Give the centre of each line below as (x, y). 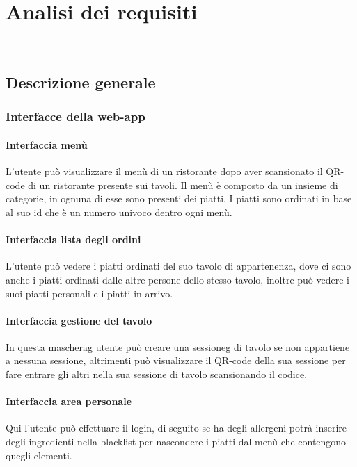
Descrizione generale (81, 82)
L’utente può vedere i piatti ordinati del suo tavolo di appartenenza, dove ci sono (178, 266)
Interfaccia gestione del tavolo (79, 320)
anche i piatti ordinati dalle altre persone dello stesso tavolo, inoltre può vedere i (178, 279)
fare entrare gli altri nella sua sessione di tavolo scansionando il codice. (157, 374)
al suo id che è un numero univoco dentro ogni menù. (119, 212)
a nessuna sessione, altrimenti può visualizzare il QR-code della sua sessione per (176, 360)
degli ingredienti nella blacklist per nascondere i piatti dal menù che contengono (176, 442)
